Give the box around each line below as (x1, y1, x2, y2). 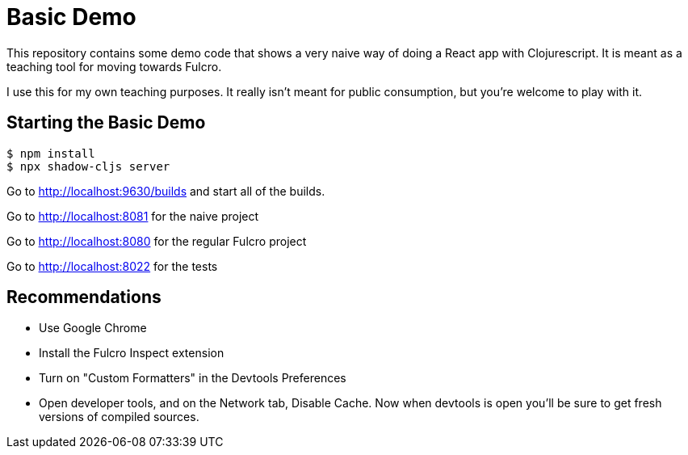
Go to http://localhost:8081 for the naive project (6, 209, 259, 223)
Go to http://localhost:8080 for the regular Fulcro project (6, 234, 307, 248)
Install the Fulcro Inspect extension (39, 346, 224, 360)
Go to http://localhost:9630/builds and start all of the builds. (6, 183, 325, 198)
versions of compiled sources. (39, 410, 199, 424)
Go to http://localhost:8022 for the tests (6, 259, 218, 273)
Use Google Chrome (39, 321, 147, 335)
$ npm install (6, 146, 95, 160)
